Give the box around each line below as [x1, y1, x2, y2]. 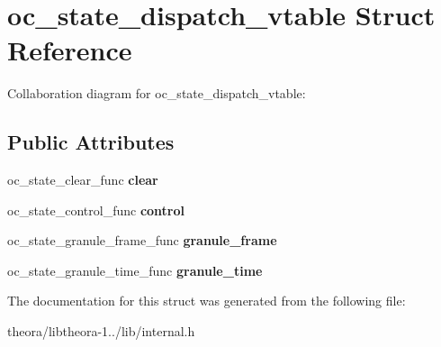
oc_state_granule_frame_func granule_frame [7, 231, 277, 250]
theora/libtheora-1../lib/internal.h [7, 322, 195, 341]
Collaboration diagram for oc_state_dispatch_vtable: [7, 84, 306, 103]
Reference [7, 32, 132, 68]
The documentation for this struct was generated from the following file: [7, 291, 406, 310]
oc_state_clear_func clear [7, 170, 158, 189]
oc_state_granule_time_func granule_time [7, 260, 263, 279]
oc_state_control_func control [7, 200, 185, 219]
